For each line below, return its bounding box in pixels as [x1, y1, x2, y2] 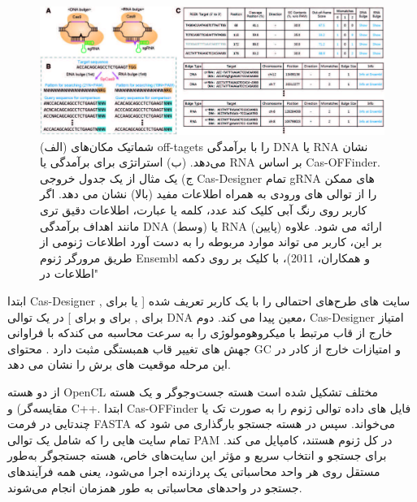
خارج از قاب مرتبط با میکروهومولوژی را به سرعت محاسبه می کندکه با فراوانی [7, 324, 393, 341]
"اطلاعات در [40, 265, 99, 282]
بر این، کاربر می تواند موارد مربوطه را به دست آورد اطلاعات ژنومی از [40, 233, 382, 250]
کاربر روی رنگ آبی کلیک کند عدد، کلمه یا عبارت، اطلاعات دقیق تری [40, 201, 367, 219]
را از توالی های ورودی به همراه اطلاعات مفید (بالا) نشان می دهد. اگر [40, 185, 377, 202]
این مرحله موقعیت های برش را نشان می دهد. [7, 356, 231, 373]
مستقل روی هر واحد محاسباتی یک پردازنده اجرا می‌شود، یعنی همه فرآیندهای [7, 462, 380, 479]
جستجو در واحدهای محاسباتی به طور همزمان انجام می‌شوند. [7, 478, 302, 496]
